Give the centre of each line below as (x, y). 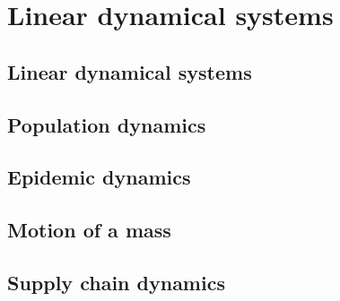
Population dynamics (107, 124)
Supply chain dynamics (116, 282)
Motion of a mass (89, 230)
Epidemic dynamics (99, 177)
